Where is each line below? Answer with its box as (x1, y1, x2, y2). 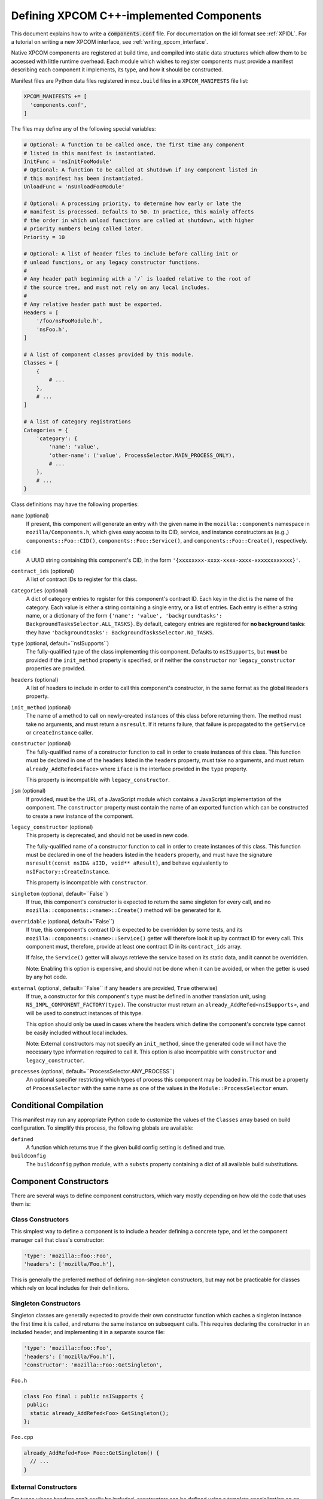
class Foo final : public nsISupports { (23, 1393, 144, 1399)
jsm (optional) (11, 787, 46, 794)
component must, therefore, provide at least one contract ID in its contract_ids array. (26, 943, 242, 950)
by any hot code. (26, 973, 68, 980)
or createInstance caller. (26, 729, 93, 736)
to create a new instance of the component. (26, 812, 134, 820)
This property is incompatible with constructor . (26, 879, 148, 886)
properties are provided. (26, 665, 86, 672)
